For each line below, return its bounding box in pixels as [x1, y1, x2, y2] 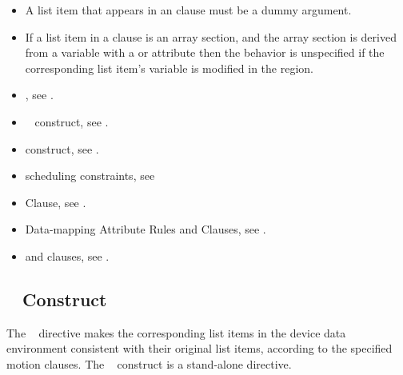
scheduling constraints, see [25, 167, 155, 184]
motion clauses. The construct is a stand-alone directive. [6, 355, 292, 372]
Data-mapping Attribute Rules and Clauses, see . [25, 221, 266, 237]
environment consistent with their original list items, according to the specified [6, 340, 393, 357]
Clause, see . [25, 193, 86, 210]
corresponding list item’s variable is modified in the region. [25, 59, 314, 76]
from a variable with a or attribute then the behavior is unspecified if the [25, 44, 385, 61]
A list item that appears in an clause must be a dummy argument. [25, 2, 352, 18]
